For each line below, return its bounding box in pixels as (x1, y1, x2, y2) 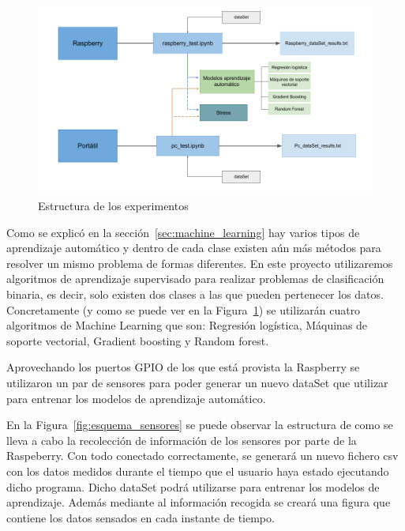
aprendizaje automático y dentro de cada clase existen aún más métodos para (6, 239, 381, 256)
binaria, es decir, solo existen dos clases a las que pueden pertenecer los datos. (6, 286, 384, 303)
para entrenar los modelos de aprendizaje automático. (6, 390, 266, 406)
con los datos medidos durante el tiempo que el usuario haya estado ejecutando (6, 463, 389, 479)
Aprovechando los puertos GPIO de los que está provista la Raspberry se (6, 359, 360, 375)
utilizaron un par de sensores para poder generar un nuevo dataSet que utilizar (6, 375, 388, 391)
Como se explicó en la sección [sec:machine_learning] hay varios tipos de (6, 224, 360, 240)
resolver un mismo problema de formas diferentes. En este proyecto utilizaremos (6, 254, 393, 271)
